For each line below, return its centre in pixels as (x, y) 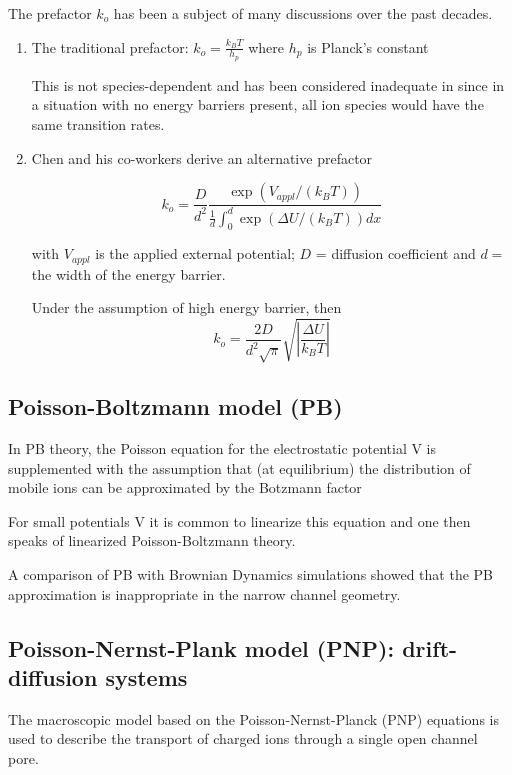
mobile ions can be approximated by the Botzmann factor (185, 487)
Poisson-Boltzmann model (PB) (175, 406)
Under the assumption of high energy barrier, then (186, 307)
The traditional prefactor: (110, 46)
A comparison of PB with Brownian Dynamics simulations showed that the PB (251, 574)
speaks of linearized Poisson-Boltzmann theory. (152, 540)
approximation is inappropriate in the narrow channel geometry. (204, 593)
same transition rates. (98, 124)
